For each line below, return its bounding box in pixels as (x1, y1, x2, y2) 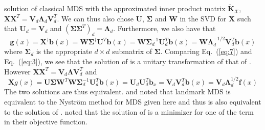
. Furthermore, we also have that (113, 23, 216, 34)
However (4, 66, 31, 76)
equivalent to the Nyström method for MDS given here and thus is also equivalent (4, 96, 261, 107)
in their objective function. (4, 116, 88, 127)
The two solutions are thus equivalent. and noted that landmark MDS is (4, 86, 231, 97)
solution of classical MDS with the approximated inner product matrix (4, 3, 226, 14)
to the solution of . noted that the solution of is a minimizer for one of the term (4, 106, 254, 117)
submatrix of (112, 46, 152, 57)
